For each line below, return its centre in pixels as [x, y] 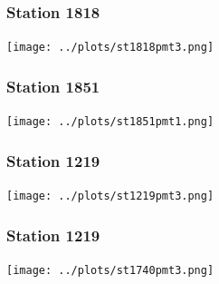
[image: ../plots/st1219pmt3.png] [110, 196]
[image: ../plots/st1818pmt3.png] [110, 48]
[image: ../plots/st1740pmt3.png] [110, 270]
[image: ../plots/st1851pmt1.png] [110, 122]
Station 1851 [53, 86]
